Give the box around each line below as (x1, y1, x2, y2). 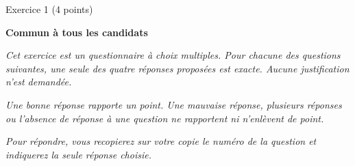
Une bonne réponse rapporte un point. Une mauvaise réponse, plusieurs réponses (5, 97, 342, 111)
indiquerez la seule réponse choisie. (5, 147, 151, 161)
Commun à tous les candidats (5, 25, 148, 39)
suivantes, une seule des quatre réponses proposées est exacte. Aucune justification (5, 61, 350, 75)
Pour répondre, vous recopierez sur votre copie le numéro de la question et (5, 134, 317, 148)
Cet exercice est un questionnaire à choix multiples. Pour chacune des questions (5, 48, 341, 62)
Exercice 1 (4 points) (5, 2, 93, 16)
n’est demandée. (5, 74, 72, 89)
